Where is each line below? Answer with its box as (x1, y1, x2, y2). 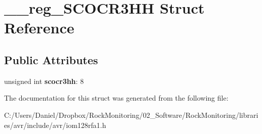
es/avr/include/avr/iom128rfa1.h (4, 119, 106, 130)
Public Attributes (4, 52, 98, 67)
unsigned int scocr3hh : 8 (4, 75, 84, 86)
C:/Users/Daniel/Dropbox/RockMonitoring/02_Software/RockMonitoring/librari (4, 109, 258, 120)
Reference (4, 17, 74, 38)
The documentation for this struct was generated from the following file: (4, 93, 229, 103)
